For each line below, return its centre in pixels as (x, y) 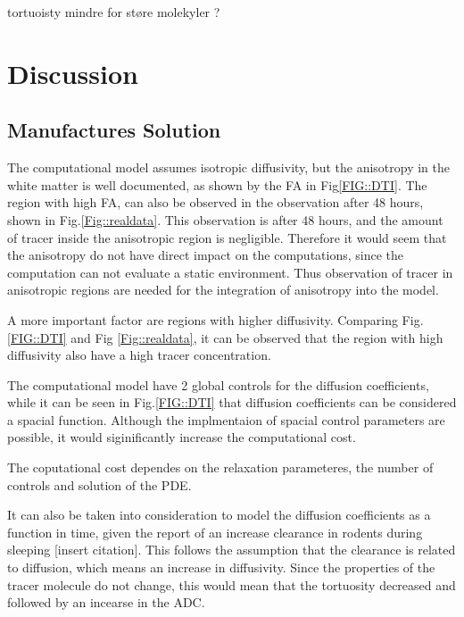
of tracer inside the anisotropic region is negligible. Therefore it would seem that (227, 237)
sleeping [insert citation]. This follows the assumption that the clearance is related (232, 550)
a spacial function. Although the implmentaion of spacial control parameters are (226, 419)
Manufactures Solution (114, 130)
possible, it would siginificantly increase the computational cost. (182, 437)
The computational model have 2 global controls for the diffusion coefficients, (218, 384)
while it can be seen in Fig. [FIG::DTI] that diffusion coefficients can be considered (232, 402)
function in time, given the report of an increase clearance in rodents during (215, 532)
